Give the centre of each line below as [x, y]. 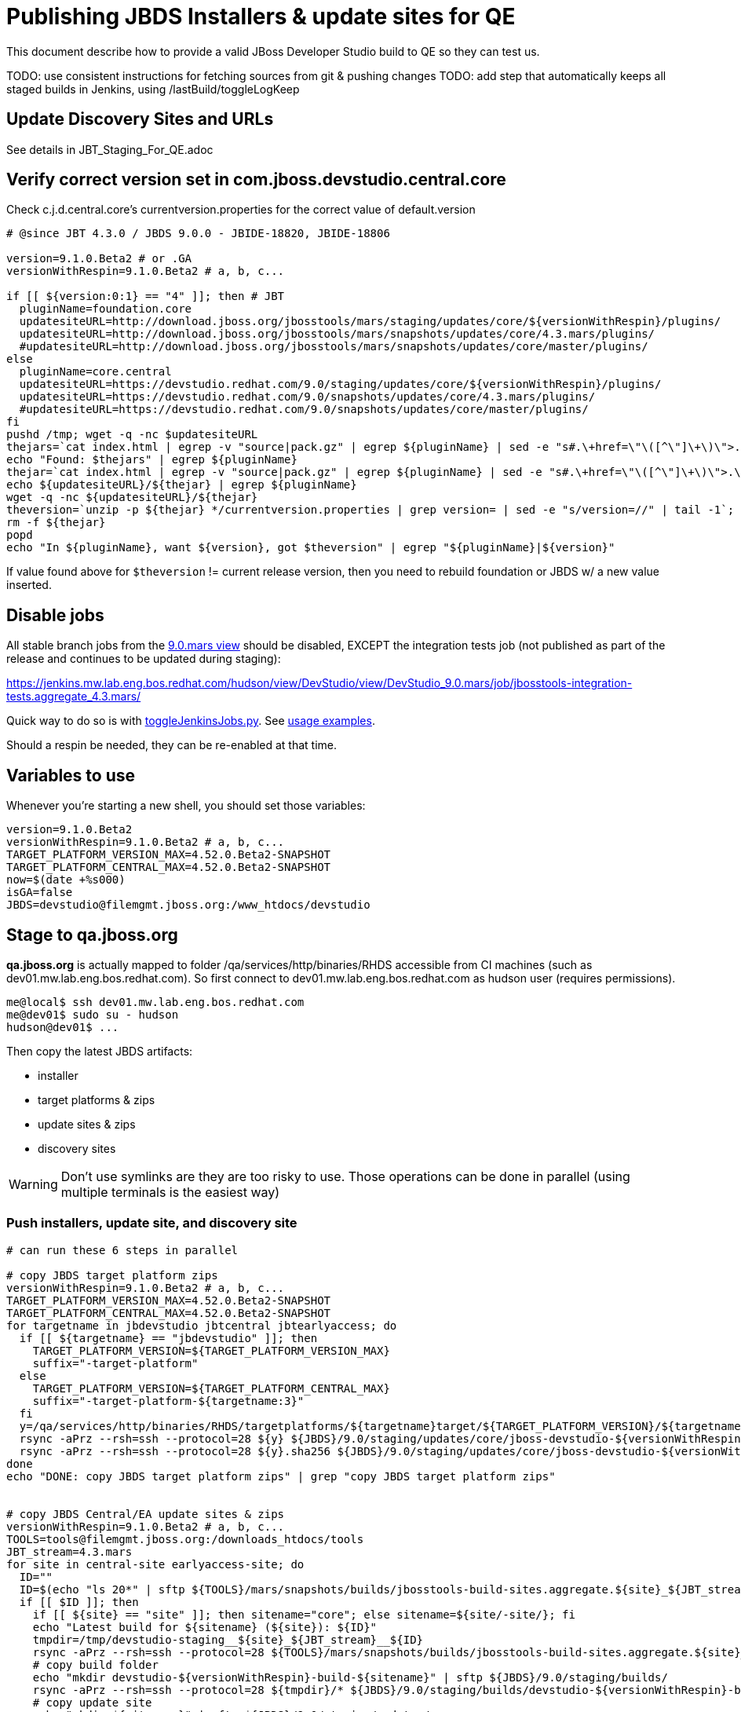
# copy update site [92, 1702]
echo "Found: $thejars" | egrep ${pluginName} [152, 460]
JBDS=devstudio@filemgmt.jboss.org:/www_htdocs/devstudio [188, 905]
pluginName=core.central [95, 372]
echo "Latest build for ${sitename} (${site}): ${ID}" [205, 1627]
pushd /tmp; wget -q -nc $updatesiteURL [132, 435]
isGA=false [40, 893]
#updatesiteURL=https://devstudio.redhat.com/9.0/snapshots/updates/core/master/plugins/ [304, 410]
